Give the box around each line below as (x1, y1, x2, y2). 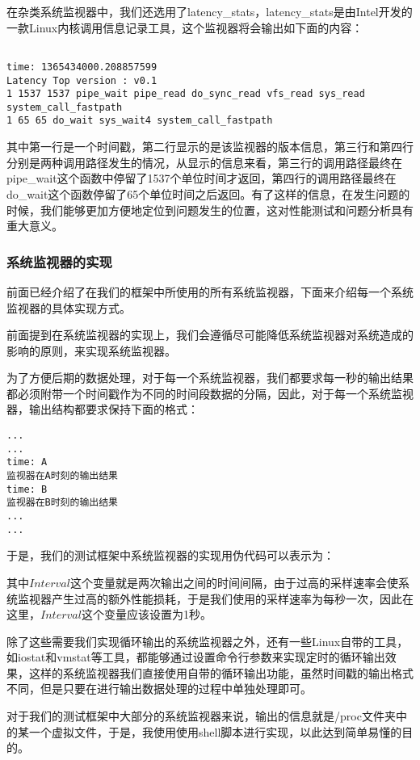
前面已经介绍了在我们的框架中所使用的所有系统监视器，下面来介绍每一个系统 (6, 283, 414, 300)
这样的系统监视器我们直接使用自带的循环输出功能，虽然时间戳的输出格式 (28, 664, 414, 681)
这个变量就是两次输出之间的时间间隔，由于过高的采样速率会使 (69, 573, 398, 590)
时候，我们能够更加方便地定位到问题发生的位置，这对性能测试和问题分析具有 (6, 201, 414, 218)
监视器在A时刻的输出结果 (6, 470, 118, 482)
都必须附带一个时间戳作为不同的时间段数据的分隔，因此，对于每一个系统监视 (6, 384, 414, 401)
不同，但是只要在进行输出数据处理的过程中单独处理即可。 (6, 680, 312, 697)
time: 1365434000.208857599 (6, 61, 157, 73)
